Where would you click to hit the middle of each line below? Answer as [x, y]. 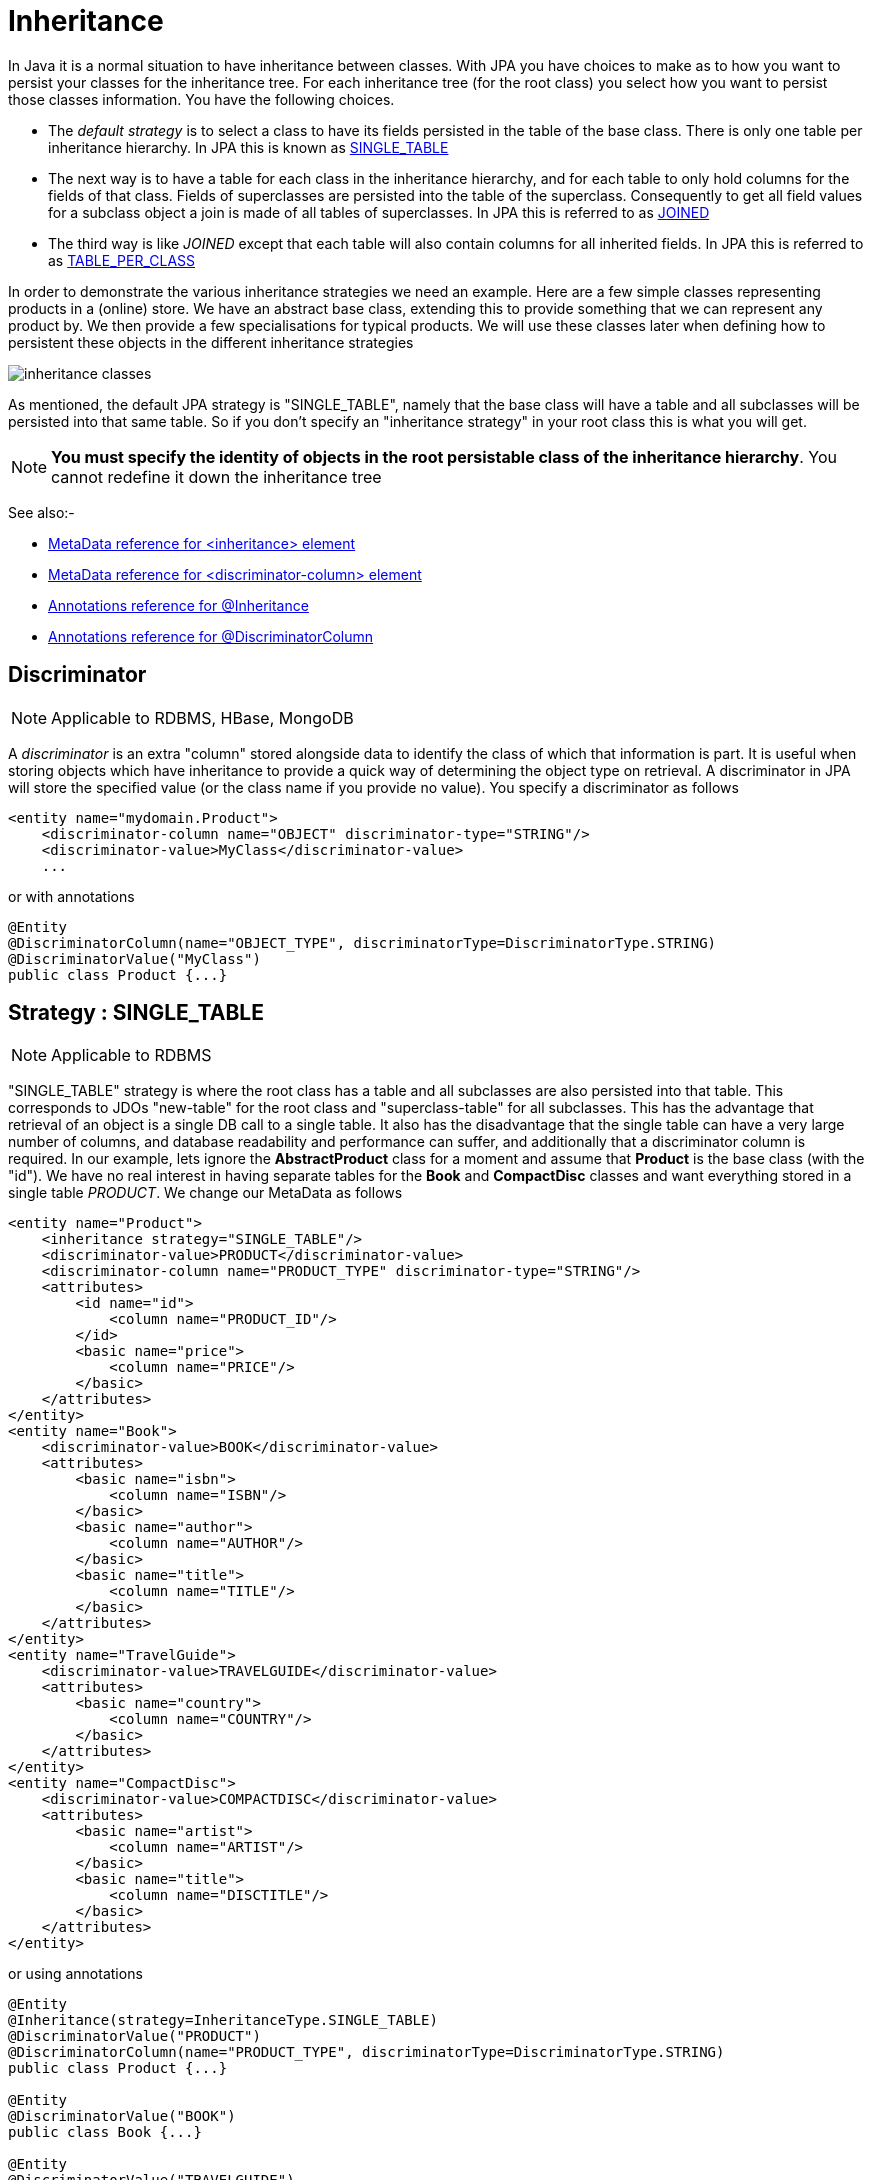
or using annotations [75, 1974]
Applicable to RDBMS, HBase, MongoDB [202, 717]
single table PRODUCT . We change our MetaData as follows [205, 1193]
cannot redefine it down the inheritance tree [216, 476]
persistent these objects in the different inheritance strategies [211, 342]
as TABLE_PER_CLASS [122, 260]
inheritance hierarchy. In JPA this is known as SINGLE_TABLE [248, 147]
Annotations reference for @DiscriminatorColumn [211, 636]
